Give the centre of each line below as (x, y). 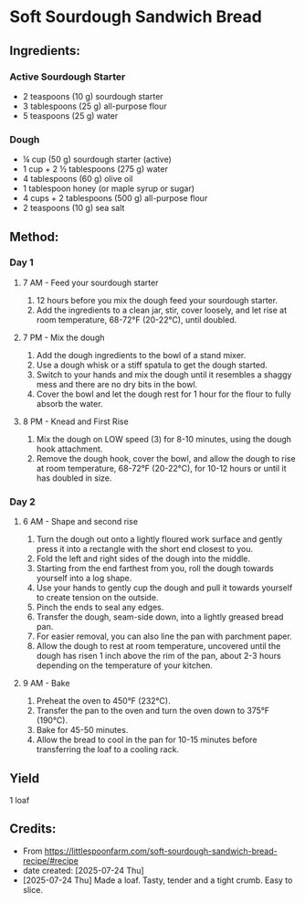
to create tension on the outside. (97, 598)
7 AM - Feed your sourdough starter (90, 282)
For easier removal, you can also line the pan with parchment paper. (164, 636)
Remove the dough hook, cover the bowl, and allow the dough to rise (166, 458)
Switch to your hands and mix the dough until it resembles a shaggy (164, 374)
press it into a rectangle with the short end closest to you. (145, 549)
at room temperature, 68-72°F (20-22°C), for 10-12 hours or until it (161, 468)
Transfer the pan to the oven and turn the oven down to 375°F (153, 711)
